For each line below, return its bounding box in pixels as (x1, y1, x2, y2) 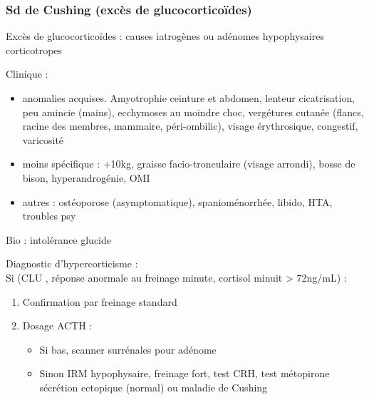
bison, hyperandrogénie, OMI (22, 170, 150, 185)
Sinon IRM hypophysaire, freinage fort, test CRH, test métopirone (39, 366, 330, 381)
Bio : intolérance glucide (6, 232, 112, 247)
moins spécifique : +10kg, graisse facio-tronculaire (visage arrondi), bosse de (22, 156, 355, 171)
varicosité (22, 132, 64, 147)
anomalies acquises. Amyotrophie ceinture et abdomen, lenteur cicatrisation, (22, 91, 355, 105)
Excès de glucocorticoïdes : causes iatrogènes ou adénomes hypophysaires (6, 29, 324, 43)
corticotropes (6, 42, 63, 57)
